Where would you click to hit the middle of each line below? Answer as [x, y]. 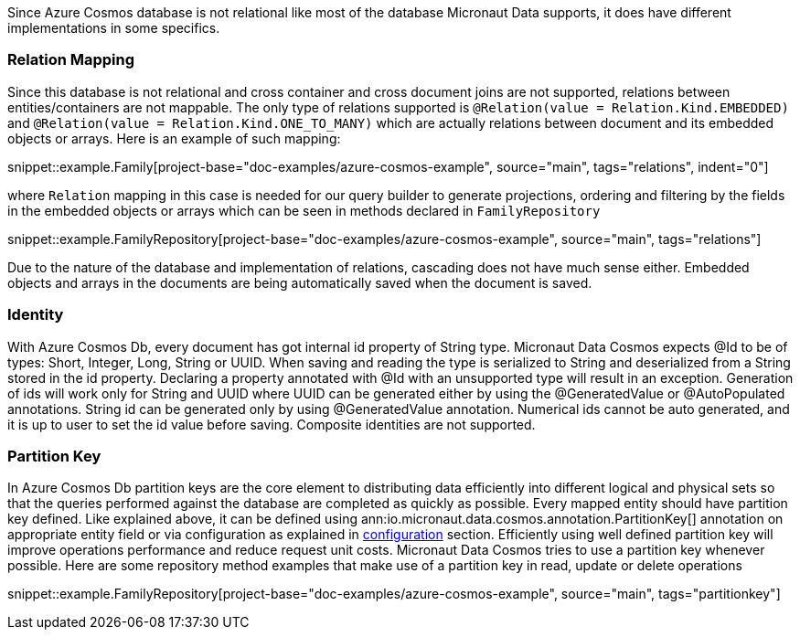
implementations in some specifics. [114, 28]
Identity [36, 315]
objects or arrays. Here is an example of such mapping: [174, 138]
